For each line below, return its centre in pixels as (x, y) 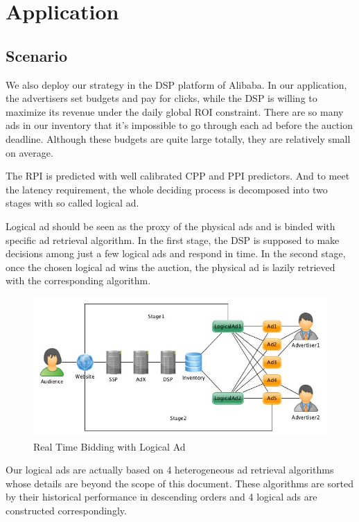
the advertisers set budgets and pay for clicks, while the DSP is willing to (161, 98)
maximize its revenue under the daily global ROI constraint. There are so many (175, 111)
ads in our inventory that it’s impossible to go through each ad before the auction (179, 125)
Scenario (37, 55)
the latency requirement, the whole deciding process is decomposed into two (167, 189)
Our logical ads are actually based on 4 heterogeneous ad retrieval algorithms (170, 470)
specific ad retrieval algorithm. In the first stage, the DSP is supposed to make (173, 240)
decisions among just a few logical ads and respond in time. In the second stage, (176, 253)
